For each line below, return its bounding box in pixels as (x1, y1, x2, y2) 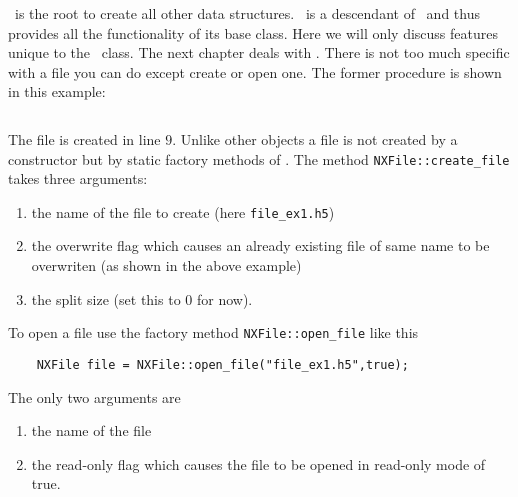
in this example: (8, 81, 106, 102)
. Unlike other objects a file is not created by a (172, 128, 458, 149)
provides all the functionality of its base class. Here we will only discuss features (8, 22, 498, 43)
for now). (196, 288, 253, 309)
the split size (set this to (31, 288, 181, 309)
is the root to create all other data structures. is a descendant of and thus (14, 3, 480, 23)
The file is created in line (8, 128, 161, 149)
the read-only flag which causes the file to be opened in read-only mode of (31, 453, 486, 474)
